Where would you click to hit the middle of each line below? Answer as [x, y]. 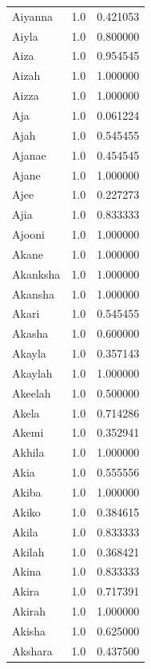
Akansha [33, 293]
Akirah [29, 611]
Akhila [28, 452]
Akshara [32, 650]
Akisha [29, 630]
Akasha [30, 333]
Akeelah [32, 392]
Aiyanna [32, 16]
